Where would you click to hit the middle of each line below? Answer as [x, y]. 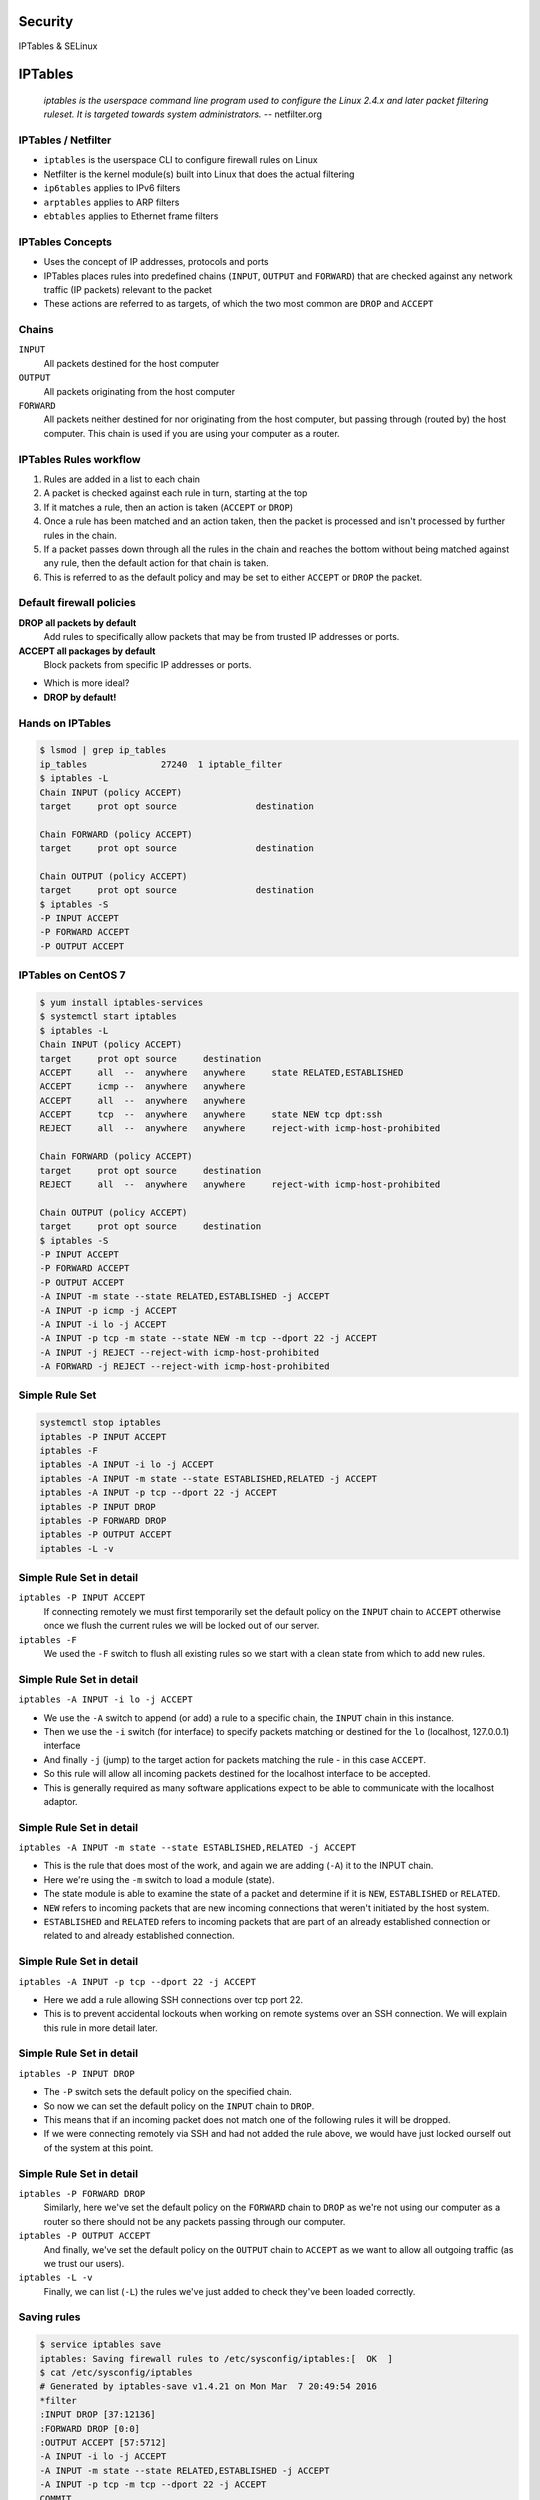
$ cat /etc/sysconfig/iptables [116, 2373]
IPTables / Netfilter [65, 140]
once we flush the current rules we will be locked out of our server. [181, 1626]
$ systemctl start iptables [108, 1016]
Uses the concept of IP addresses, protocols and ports [156, 262]
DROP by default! [80, 697]
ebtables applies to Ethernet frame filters [131, 216]
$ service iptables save [100, 2344]
